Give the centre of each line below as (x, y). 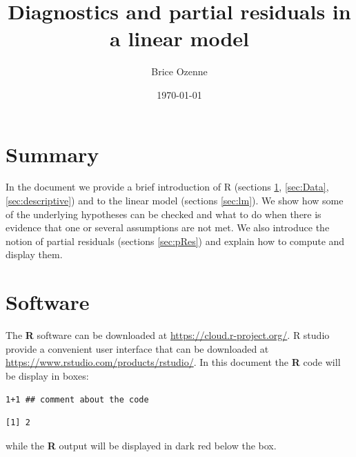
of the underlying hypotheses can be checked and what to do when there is (164, 214)
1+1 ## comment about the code (77, 399)
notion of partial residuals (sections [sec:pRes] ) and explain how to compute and (175, 241)
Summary (52, 154)
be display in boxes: (47, 375)
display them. (34, 254)
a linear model (179, 38)
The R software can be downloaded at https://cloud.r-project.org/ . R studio (168, 335)
